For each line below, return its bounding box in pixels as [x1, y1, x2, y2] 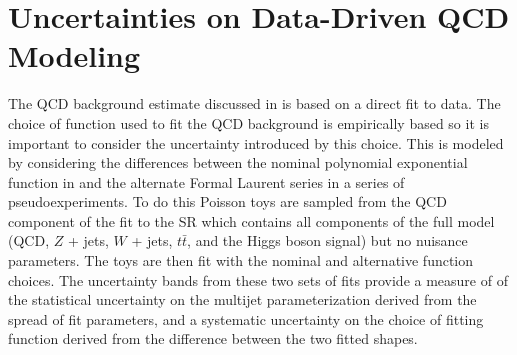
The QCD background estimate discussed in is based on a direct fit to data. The [8, 93, 501, 114]
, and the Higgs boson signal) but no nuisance [187, 230, 468, 251]
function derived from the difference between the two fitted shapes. [8, 328, 418, 349]
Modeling [8, 35, 141, 76]
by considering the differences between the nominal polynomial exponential [8, 152, 468, 173]
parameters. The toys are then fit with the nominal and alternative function [8, 250, 474, 271]
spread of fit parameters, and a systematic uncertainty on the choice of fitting [8, 308, 484, 329]
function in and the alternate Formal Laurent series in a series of [8, 171, 405, 192]
